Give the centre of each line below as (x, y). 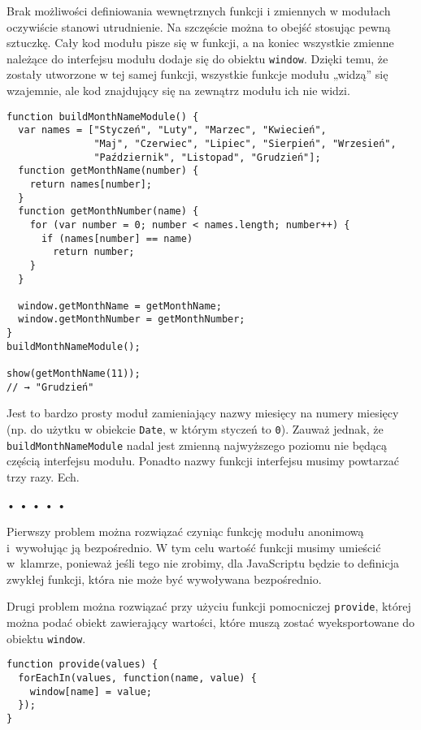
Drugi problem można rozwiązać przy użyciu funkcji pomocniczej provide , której (209, 606)
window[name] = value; (91, 691)
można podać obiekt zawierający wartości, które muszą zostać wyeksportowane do (211, 622)
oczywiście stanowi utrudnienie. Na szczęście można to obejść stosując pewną (199, 26)
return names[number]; (91, 184)
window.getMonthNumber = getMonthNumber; (132, 320)
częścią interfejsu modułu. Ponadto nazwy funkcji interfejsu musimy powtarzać (203, 461)
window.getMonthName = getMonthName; (120, 306)
